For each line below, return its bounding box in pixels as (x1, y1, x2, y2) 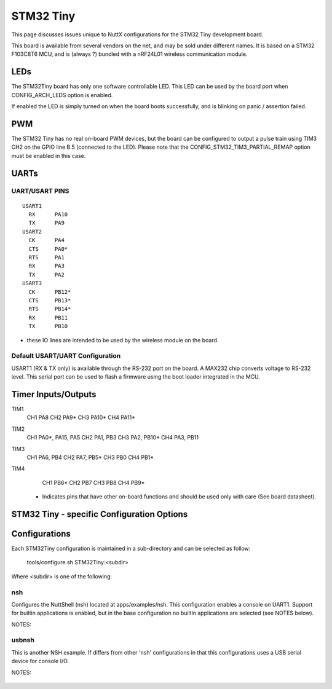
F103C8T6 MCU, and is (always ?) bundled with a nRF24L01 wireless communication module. (11, 50, 248, 58)
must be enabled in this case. (11, 152, 86, 159)
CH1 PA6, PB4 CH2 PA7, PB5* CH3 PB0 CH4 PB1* (26, 454, 154, 461)
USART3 (22, 280, 42, 287)
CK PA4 (28, 237, 65, 244)
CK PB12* (28, 288, 71, 295)
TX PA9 (28, 219, 65, 227)
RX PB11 (28, 314, 68, 321)
